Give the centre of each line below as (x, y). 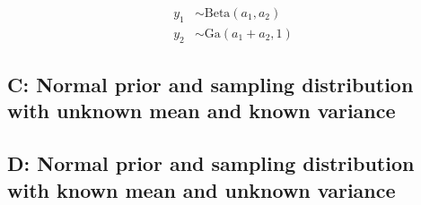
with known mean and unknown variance (202, 189)
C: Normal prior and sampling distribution (210, 85)
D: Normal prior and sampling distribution (211, 163)
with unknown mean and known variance (202, 111)
